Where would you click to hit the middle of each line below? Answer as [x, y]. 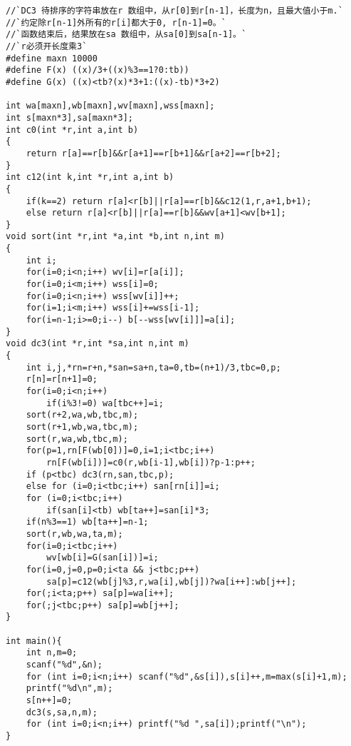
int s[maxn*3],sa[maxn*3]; [69, 117]
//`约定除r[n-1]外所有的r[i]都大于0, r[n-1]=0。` [116, 22]
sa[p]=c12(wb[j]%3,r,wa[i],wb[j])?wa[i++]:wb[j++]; [172, 581]
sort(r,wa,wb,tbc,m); [77, 439]
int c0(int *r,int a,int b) [72, 130]
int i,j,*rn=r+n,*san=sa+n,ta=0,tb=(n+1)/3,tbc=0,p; [153, 367]
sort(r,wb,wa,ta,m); [74, 534]
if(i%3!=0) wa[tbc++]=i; [105, 403]
